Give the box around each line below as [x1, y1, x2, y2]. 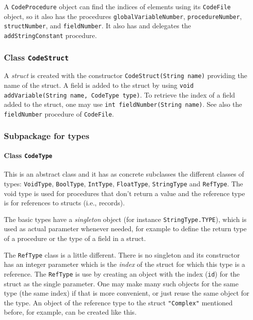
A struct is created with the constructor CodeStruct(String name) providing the [4, 70, 247, 80]
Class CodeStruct [4, 51, 69, 63]
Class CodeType [4, 150, 53, 160]
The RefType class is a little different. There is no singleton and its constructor [4, 249, 240, 260]
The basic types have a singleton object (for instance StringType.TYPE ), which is [4, 214, 247, 224]
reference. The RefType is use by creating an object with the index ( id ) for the [4, 268, 240, 279]
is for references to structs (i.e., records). [4, 198, 125, 208]
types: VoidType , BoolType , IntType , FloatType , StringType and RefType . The [4, 178, 243, 188]
